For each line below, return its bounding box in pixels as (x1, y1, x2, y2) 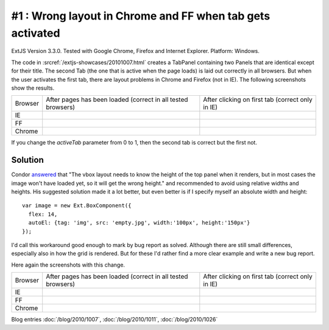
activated (11, 26, 60, 40)
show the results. (11, 84, 55, 91)
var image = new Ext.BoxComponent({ (22, 202, 132, 209)
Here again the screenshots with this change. (11, 261, 125, 268)
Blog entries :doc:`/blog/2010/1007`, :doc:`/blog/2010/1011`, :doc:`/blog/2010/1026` (11, 316, 218, 323)
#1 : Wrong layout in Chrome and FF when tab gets (11, 9, 271, 23)
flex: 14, (28, 210, 58, 218)
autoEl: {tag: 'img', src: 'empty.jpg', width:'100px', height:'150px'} (28, 220, 250, 226)
